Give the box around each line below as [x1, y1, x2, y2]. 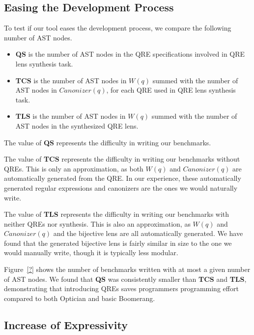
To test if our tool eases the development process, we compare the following [4, 23, 231, 33]
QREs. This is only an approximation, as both [4, 163, 143, 173]
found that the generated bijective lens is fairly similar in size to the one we [4, 237, 232, 248]
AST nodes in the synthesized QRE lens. [15, 120, 139, 131]
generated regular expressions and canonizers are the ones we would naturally [4, 182, 238, 193]
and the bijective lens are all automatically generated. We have [53, 228, 243, 238]
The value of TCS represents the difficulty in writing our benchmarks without [4, 154, 240, 164]
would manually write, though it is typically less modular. [4, 247, 178, 258]
